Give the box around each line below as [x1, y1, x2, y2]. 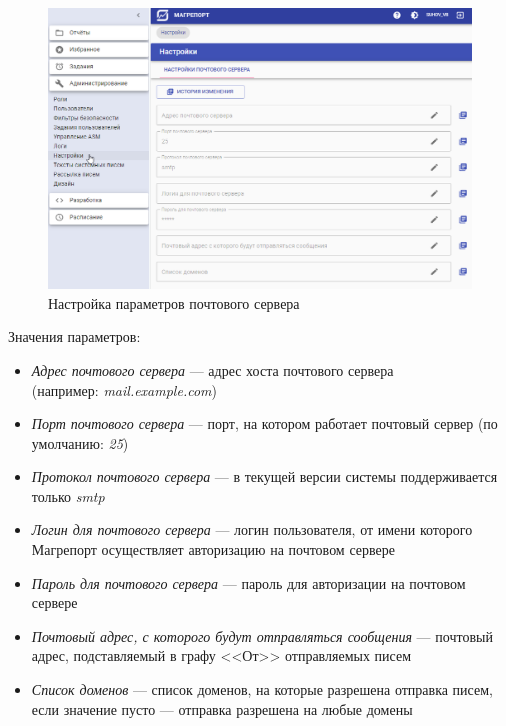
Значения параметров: [8, 326, 141, 347]
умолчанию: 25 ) [31, 432, 129, 453]
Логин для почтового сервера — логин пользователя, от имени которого [31, 519, 473, 540]
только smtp [31, 485, 105, 506]
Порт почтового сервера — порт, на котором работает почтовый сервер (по [31, 413, 498, 434]
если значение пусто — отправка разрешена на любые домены [31, 698, 413, 719]
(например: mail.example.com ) [31, 379, 217, 400]
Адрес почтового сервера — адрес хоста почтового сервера [31, 359, 394, 380]
